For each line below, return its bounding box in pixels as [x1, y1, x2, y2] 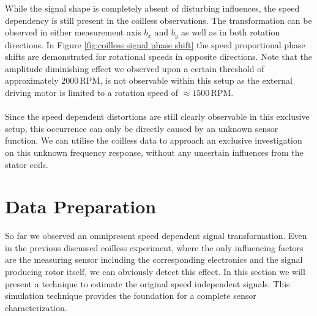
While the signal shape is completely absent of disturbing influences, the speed [5, 2, 300, 14]
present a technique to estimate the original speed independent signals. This [5, 277, 290, 290]
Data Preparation [5, 194, 157, 219]
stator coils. [5, 158, 48, 171]
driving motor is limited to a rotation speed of [5, 86, 179, 99]
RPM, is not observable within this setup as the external [80, 74, 293, 87]
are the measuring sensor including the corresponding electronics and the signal [5, 253, 303, 266]
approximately [5, 74, 59, 87]
